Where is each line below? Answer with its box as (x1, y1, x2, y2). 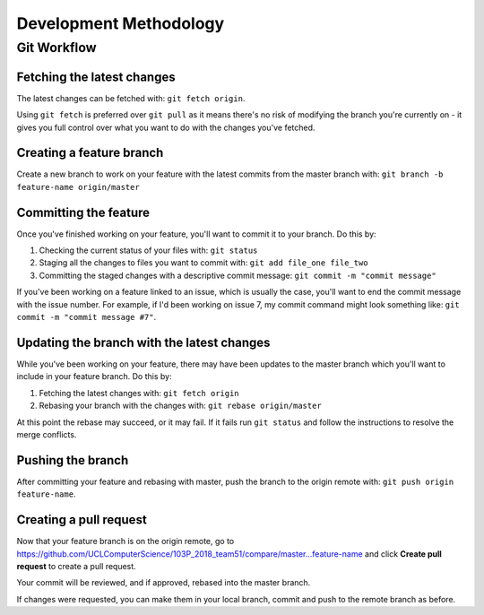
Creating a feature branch (16, 145, 164, 160)
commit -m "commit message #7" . (16, 312, 157, 323)
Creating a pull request (16, 512, 147, 528)
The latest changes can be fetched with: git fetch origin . (16, 92, 246, 103)
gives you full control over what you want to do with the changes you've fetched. (16, 122, 315, 133)
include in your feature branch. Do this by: (16, 371, 172, 382)
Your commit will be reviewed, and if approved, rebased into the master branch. (16, 577, 311, 588)
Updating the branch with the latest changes (16, 334, 271, 350)
